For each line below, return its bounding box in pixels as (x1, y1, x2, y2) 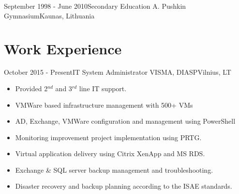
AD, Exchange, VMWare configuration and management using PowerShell (15, 116, 236, 126)
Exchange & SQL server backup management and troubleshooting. (15, 164, 213, 175)
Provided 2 (15, 83, 48, 93)
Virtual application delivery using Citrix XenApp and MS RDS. (15, 148, 205, 159)
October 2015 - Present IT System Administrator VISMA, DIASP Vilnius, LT (4, 67, 231, 77)
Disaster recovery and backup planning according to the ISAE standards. (15, 181, 232, 191)
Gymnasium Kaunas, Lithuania (4, 10, 95, 20)
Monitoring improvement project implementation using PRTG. (15, 132, 202, 142)
